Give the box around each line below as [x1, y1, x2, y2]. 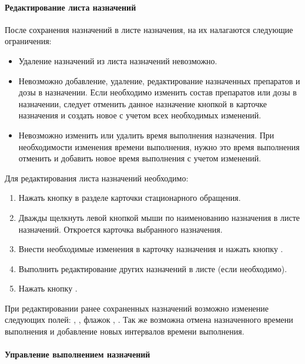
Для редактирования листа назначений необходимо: [5, 171, 189, 184]
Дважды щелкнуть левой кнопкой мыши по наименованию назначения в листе [18, 211, 300, 223]
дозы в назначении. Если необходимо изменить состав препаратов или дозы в [18, 86, 297, 98]
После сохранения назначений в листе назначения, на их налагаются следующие [5, 23, 293, 35]
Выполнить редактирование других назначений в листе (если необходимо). [18, 262, 287, 274]
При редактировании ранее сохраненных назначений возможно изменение [5, 302, 269, 314]
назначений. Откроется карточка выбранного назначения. [18, 223, 223, 235]
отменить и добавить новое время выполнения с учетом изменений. [18, 152, 262, 164]
